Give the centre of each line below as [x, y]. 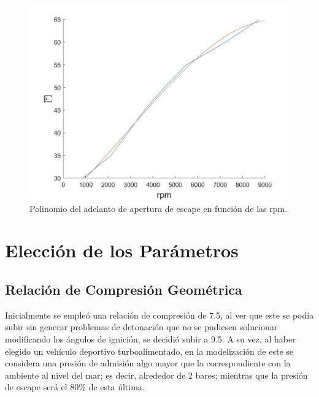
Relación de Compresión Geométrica [124, 289]
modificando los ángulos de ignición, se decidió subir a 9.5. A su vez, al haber [150, 338]
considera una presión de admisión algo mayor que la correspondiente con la [148, 363]
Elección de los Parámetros [122, 250]
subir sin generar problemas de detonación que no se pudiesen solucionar [141, 327]
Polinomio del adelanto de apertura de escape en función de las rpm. [159, 208]
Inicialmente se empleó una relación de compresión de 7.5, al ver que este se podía [159, 315]
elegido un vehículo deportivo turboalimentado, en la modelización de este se [149, 351]
